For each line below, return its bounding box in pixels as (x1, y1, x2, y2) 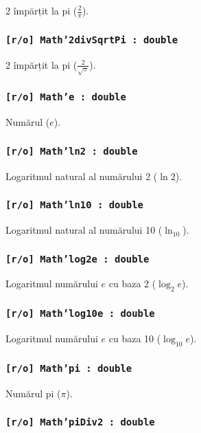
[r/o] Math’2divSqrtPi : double (5, 34, 178, 45)
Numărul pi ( (5, 386, 61, 400)
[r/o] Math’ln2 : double (5, 145, 138, 157)
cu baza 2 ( (108, 276, 156, 291)
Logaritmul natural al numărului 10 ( (5, 223, 163, 237)
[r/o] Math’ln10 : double (5, 199, 143, 211)
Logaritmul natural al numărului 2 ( (5, 168, 158, 183)
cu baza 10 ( (108, 331, 161, 346)
